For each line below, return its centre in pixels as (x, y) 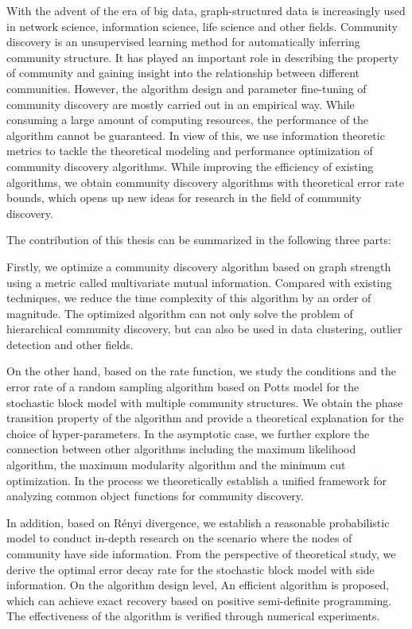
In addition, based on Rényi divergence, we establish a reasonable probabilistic (198, 522)
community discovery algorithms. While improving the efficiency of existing (190, 166)
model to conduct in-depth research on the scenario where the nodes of (179, 538)
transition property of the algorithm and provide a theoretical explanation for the (205, 418)
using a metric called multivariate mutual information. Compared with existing (199, 282)
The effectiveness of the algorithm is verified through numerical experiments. (193, 616)
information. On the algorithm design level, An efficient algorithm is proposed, (198, 585)
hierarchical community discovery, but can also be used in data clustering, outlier (204, 329)
